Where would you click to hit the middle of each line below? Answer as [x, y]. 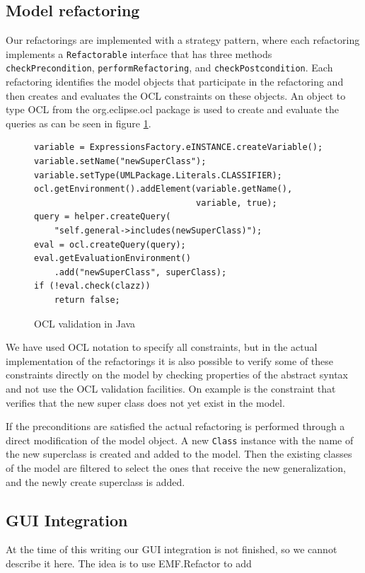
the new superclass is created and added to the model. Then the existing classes [179, 454]
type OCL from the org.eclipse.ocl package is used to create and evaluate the [173, 109]
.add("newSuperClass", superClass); [140, 272]
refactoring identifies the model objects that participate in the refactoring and [175, 82]
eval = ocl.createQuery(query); [110, 244]
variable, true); [237, 203]
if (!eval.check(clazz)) [92, 286]
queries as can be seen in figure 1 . [79, 123]
